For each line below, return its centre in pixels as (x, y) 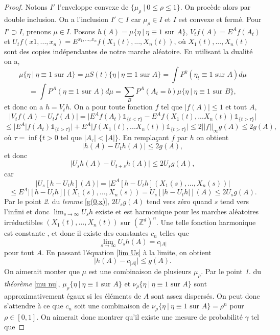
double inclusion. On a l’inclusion (56, 19)
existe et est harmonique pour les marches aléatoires (177, 211)
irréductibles (24, 222)
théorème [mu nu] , (32, 283)
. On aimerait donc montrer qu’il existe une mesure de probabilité (139, 316)
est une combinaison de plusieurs (140, 271)
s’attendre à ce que (34, 306)
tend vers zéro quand (179, 201)
